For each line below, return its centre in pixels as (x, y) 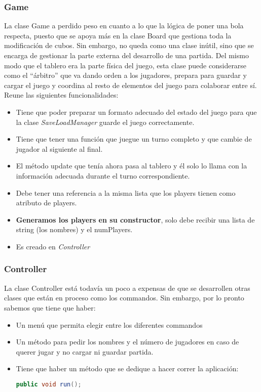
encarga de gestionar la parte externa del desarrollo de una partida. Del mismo (126, 55)
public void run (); (49, 384)
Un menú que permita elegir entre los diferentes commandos (109, 324)
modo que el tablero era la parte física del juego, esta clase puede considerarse (125, 65)
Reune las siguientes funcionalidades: (61, 95)
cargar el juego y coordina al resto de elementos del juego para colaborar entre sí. (130, 85)
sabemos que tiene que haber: (50, 307)
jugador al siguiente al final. (59, 148)
